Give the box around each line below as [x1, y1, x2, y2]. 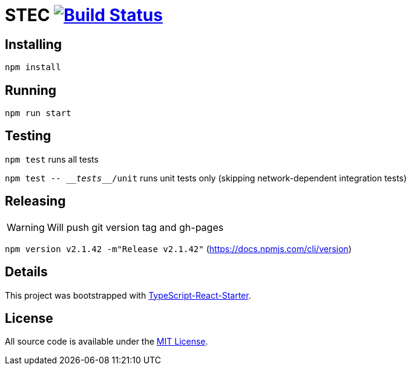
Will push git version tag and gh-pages [47, 221, 224, 233]
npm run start [5, 108, 71, 118]
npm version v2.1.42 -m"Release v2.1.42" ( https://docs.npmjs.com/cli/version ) [5, 243, 352, 254]
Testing [5, 128, 51, 144]
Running [5, 82, 57, 98]
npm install [5, 62, 61, 73]
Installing [5, 36, 62, 52]
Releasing [5, 193, 66, 209]
